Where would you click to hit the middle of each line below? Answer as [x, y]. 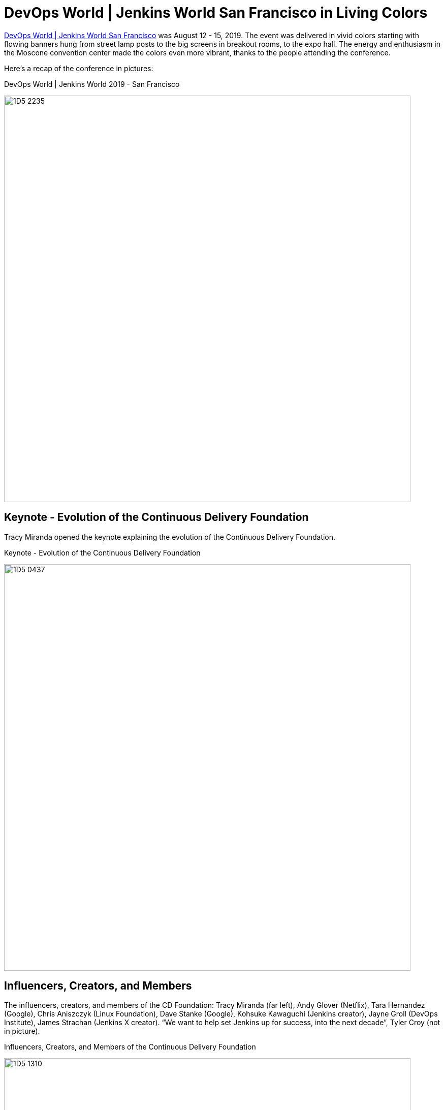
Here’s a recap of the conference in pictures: [79, 68]
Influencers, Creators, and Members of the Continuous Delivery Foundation [130, 1047]
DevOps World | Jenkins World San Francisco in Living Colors [216, 13]
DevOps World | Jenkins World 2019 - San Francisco [92, 84]
